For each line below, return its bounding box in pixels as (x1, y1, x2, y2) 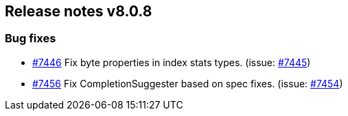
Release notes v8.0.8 (5, 3, 152, 20)
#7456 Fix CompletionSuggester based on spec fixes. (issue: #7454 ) (32, 77, 343, 89)
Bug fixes (5, 31, 56, 46)
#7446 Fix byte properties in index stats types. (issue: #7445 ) (32, 56, 311, 68)
